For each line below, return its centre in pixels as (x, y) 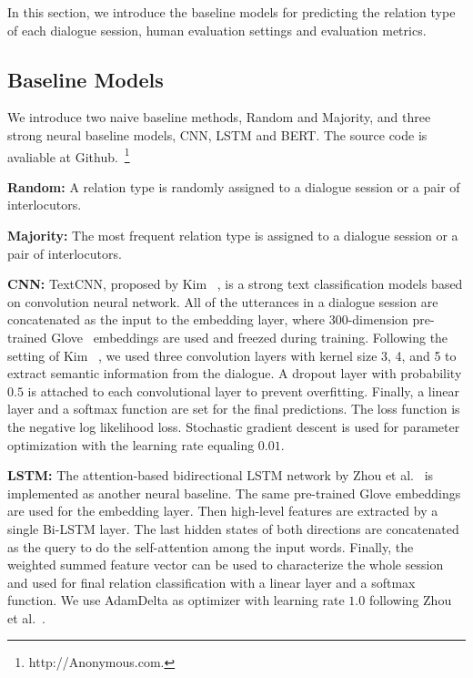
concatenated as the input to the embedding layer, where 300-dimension (208, 319)
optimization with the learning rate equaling (131, 444)
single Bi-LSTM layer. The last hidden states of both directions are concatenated (233, 528)
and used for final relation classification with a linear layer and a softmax (211, 582)
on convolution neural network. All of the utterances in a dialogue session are (223, 301)
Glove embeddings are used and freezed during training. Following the (250, 337)
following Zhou (410, 600)
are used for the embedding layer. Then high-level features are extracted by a (223, 511)
